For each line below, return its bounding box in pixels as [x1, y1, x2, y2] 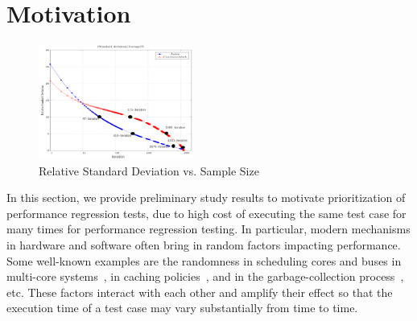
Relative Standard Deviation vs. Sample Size [39, 162, 259, 179]
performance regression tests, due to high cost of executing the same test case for [6, 204, 407, 221]
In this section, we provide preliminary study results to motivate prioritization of [6, 189, 406, 206]
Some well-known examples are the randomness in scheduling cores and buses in [6, 252, 402, 269]
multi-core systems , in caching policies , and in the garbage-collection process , [6, 268, 404, 285]
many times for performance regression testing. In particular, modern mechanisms [6, 220, 411, 237]
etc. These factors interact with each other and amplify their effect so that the [6, 283, 393, 300]
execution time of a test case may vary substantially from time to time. [6, 299, 358, 316]
